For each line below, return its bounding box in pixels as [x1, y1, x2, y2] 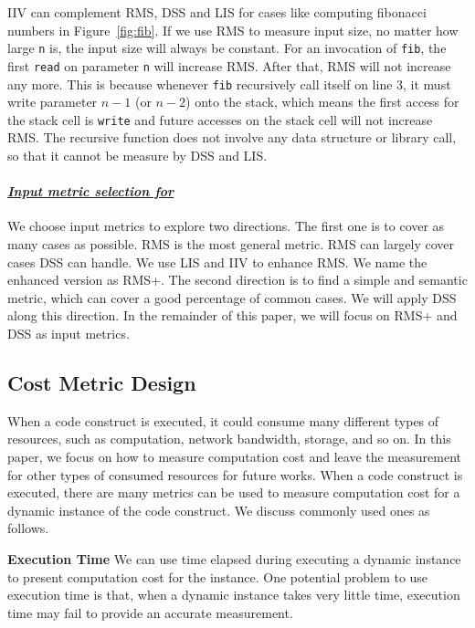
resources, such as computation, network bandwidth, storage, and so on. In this [7, 429, 451, 448]
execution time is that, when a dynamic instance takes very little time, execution [7, 585, 460, 604]
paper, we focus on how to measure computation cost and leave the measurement [7, 446, 461, 466]
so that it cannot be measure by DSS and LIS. [7, 146, 268, 164]
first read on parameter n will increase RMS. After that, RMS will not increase [7, 56, 451, 75]
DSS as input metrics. [7, 323, 130, 342]
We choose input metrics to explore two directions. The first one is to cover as [7, 216, 445, 235]
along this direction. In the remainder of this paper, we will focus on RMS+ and [7, 306, 458, 325]
